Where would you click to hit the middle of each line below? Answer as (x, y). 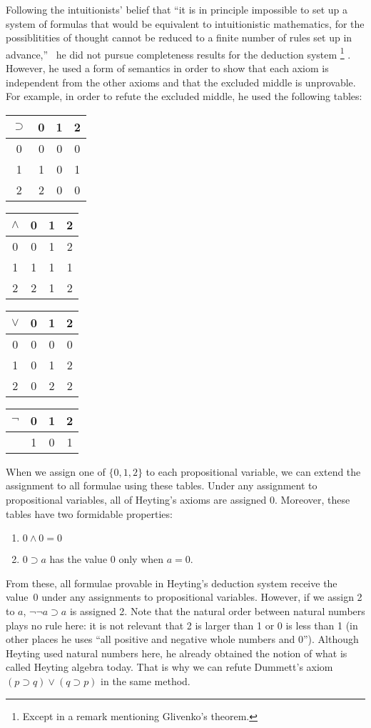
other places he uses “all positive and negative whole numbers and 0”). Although (182, 639)
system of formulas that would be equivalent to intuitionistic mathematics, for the (185, 23)
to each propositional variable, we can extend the (253, 471)
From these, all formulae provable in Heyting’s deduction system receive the (172, 583)
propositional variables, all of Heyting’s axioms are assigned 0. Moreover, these (178, 499)
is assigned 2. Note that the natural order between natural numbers (217, 610)
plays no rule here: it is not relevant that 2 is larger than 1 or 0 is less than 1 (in (182, 625)
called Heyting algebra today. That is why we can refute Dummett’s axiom (169, 667)
